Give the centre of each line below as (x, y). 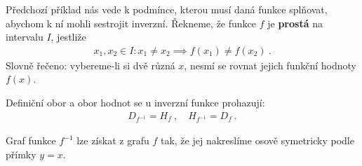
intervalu (25, 37)
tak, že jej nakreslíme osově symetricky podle (257, 140)
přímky (21, 154)
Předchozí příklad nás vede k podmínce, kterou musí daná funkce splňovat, (167, 9)
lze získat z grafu (113, 140)
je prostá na (295, 23)
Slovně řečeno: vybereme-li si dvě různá (90, 65)
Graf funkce (31, 140)
